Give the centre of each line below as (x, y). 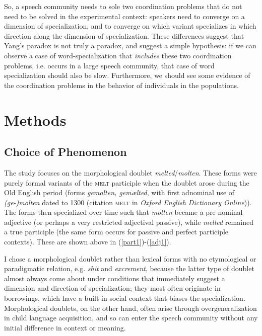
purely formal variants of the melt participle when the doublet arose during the (127, 182)
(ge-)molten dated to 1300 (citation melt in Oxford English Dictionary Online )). (128, 202)
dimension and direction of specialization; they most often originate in (112, 288)
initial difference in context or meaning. (65, 327)
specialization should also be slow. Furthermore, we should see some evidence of (127, 75)
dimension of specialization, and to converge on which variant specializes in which (130, 26)
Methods (35, 119)
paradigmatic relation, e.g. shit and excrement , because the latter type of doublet (129, 268)
